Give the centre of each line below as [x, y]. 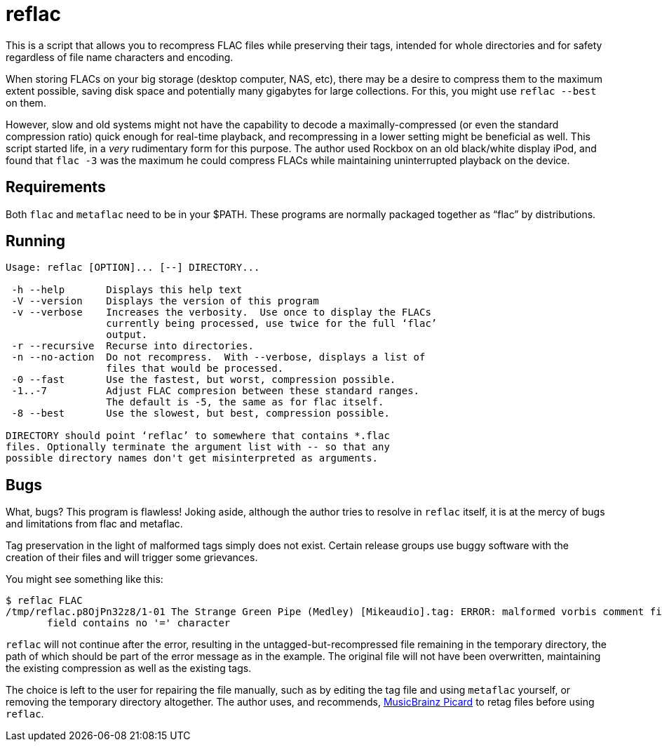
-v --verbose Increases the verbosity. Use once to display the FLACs [221, 312]
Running [36, 241]
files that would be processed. [195, 369]
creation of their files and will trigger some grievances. [132, 558]
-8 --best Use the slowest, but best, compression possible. [201, 413]
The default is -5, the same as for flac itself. [245, 402]
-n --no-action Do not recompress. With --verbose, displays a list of [218, 357]
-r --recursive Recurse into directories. [133, 346]
